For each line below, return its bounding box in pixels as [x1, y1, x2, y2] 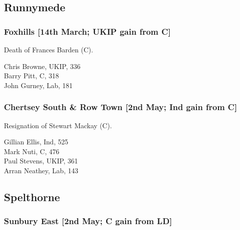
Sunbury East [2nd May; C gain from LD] [4, 215, 173, 227]
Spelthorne [4, 189, 60, 204]
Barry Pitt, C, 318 [4, 70, 59, 81]
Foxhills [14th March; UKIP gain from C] [4, 25, 171, 37]
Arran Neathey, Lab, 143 [4, 165, 78, 175]
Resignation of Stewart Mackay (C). [4, 120, 112, 130]
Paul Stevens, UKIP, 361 [4, 156, 78, 166]
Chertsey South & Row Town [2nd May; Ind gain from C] [4, 101, 237, 113]
